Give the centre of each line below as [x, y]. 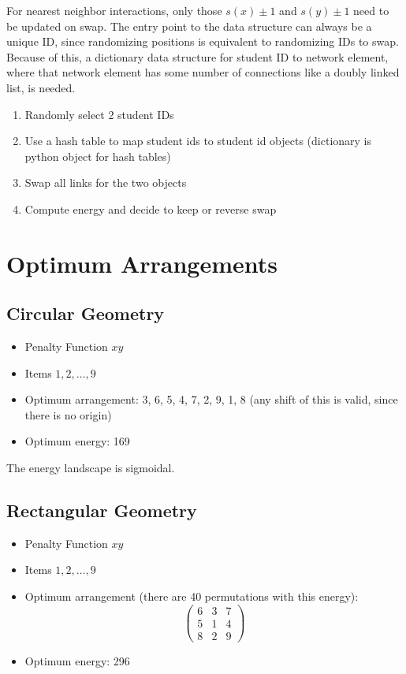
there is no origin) [68, 414]
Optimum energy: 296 [77, 660]
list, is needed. [41, 87]
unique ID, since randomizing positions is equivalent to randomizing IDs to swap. [203, 41]
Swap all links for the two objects [106, 182]
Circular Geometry [86, 313]
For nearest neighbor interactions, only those [114, 10]
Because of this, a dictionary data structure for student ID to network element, [197, 56]
